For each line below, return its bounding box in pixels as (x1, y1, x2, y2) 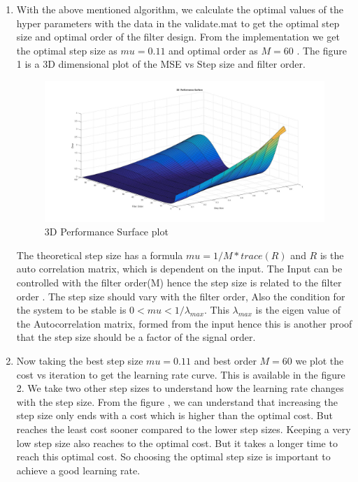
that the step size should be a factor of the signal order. (16, 330, 256, 344)
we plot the (295, 353, 344, 367)
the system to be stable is (16, 302, 127, 317)
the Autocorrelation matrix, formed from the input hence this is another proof (16, 316, 352, 330)
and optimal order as (169, 43, 258, 57)
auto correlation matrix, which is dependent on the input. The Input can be (16, 261, 343, 276)
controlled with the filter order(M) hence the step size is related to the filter (16, 275, 342, 289)
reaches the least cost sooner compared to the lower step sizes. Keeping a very (16, 421, 351, 436)
